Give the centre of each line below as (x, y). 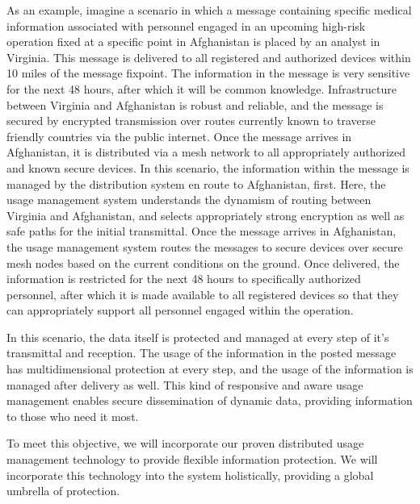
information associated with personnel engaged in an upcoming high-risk (186, 25)
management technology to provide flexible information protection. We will (192, 459)
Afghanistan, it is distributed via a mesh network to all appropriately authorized (206, 152)
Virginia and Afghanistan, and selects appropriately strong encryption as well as (206, 215)
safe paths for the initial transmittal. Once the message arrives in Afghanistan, (202, 231)
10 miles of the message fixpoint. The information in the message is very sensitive (208, 73)
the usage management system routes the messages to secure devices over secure (205, 246)
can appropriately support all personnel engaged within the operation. (180, 310)
